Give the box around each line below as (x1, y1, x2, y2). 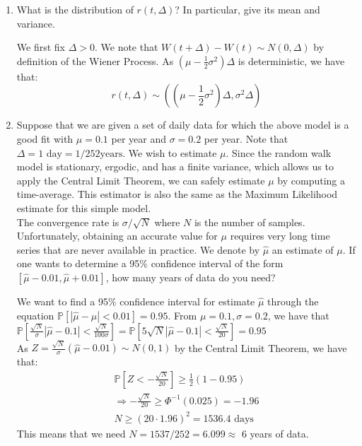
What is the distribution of (16, 2, 134, 16)
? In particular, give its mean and (175, 2, 320, 16)
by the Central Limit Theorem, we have (175, 340, 347, 355)
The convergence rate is (16, 214, 119, 229)
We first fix (16, 40, 65, 54)
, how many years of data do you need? (105, 269, 276, 284)
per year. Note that (204, 131, 288, 146)
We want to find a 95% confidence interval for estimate (16, 293, 255, 308)
